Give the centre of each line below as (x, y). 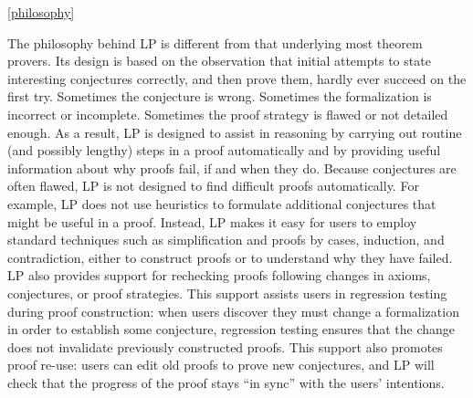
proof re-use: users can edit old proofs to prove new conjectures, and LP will (221, 365)
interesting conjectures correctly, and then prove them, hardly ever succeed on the (237, 78)
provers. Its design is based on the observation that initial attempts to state (219, 61)
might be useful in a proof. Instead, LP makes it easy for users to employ (212, 221)
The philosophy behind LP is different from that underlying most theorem (215, 42)
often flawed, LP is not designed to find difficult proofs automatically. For (213, 186)
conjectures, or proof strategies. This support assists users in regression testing (227, 293)
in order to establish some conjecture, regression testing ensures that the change (231, 329)
